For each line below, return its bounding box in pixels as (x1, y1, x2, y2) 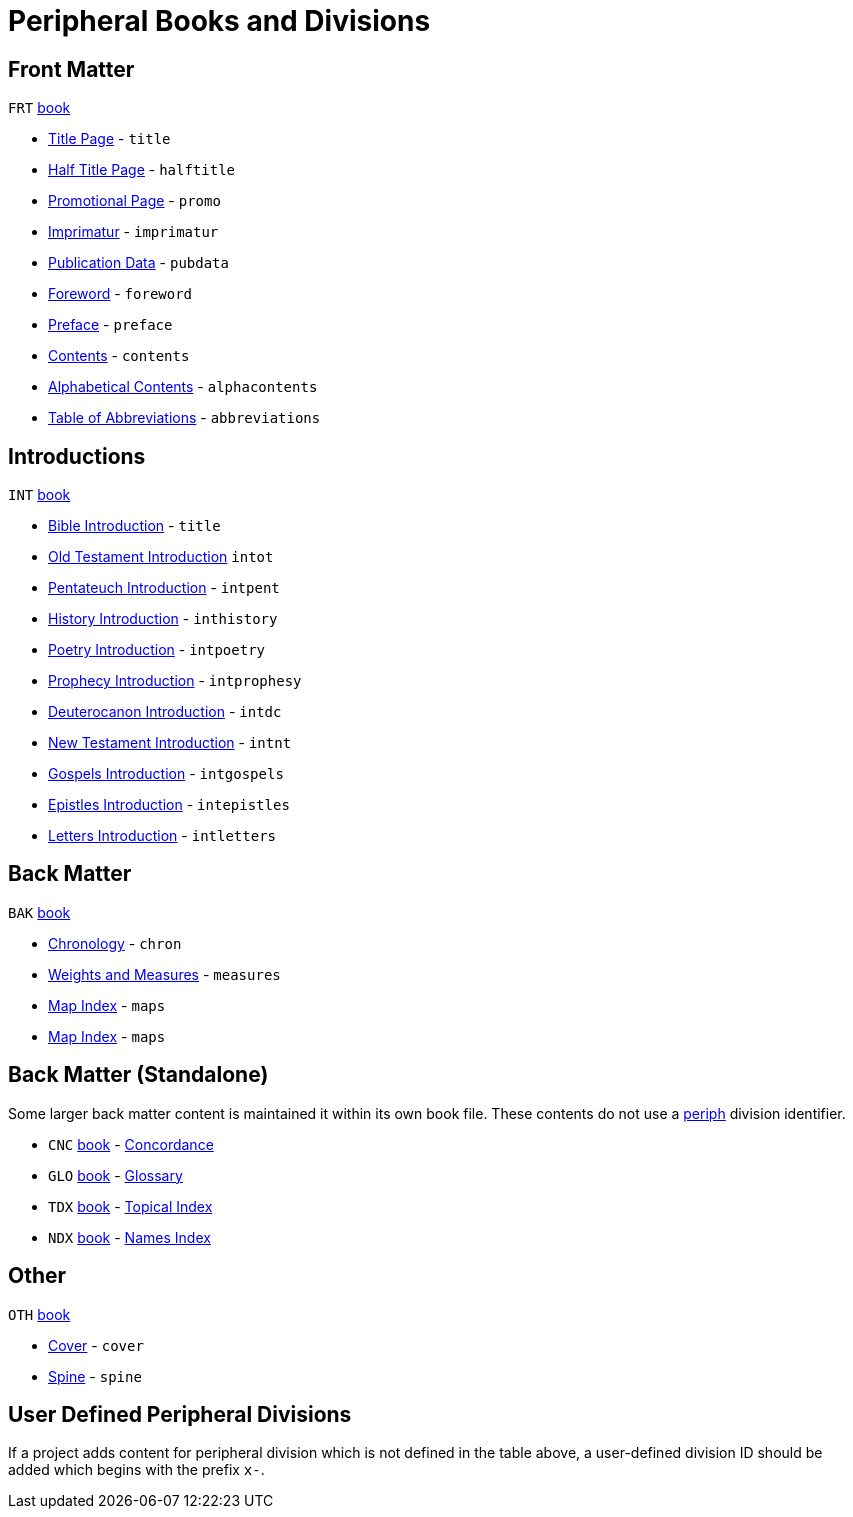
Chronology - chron (48, 934, 182, 952)
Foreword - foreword (48, 285, 193, 303)
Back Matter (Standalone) (8, 1062, 269, 1088)
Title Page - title (48, 130, 171, 148)
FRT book (8, 99, 71, 117)
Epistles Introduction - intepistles (48, 796, 290, 814)
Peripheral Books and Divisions (8, 4, 431, 38)
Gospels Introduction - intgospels (48, 765, 284, 783)
